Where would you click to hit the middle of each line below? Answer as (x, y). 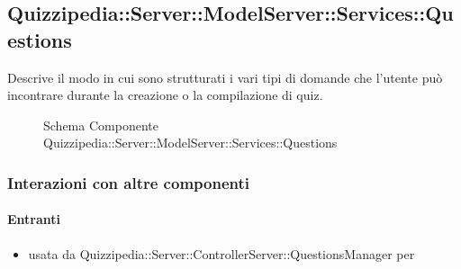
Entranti (34, 219)
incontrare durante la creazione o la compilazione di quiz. (165, 95)
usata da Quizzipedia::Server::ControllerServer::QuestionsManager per (221, 253)
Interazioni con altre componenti (128, 182)
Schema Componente (101, 125)
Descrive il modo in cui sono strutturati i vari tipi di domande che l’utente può (225, 77)
